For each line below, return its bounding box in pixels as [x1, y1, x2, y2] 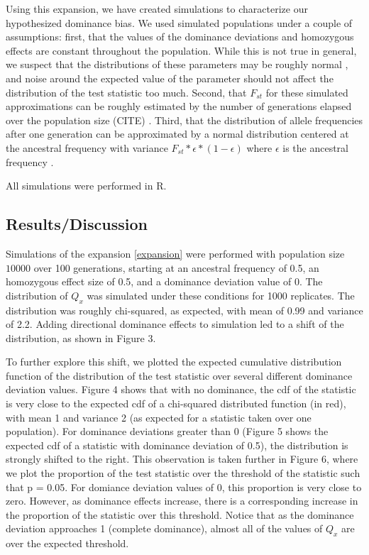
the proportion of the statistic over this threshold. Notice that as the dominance [6, 507, 354, 522]
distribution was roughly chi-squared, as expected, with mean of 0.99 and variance [6, 302, 363, 317]
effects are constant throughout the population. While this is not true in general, [6, 43, 357, 57]
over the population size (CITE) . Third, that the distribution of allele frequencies [6, 112, 363, 127]
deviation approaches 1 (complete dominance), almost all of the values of [6, 521, 323, 536]
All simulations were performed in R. [6, 178, 167, 193]
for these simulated [265, 84, 348, 99]
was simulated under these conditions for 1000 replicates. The [87, 287, 355, 302]
